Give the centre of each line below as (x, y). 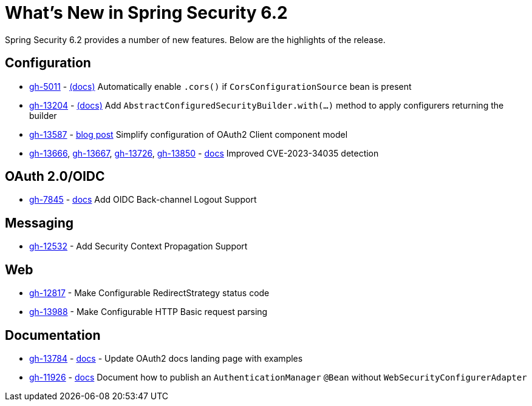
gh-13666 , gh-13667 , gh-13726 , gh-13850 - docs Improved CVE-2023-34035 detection (204, 153)
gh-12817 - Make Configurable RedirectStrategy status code (149, 293)
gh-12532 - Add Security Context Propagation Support (138, 246)
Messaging (39, 223)
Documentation (53, 335)
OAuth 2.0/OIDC (55, 177)
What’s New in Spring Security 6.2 (146, 13)
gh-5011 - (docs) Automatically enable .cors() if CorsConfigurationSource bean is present (220, 86)
